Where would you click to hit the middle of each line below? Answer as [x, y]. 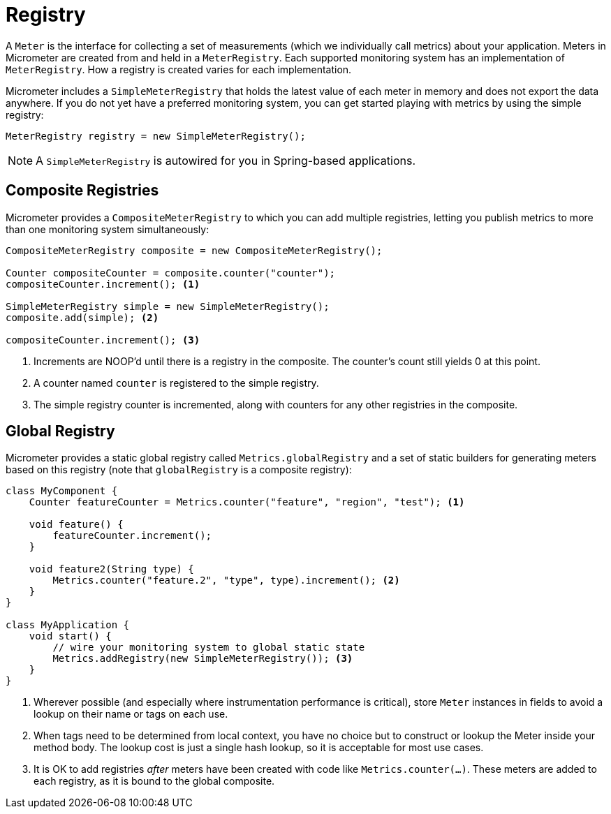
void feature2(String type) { [111, 569]
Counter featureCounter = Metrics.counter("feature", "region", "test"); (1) [247, 502]
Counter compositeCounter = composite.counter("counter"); [171, 273]
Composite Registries [82, 191]
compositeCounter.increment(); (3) [103, 340]
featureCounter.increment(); [132, 536]
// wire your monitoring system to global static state [209, 647]
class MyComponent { [62, 491]
